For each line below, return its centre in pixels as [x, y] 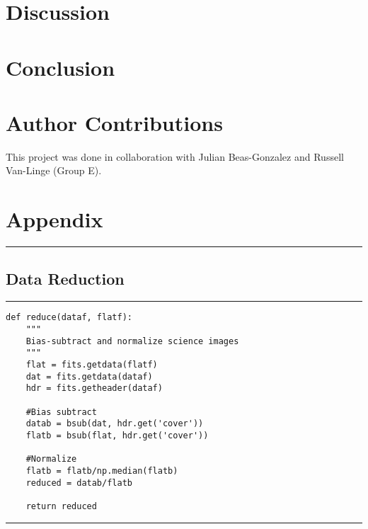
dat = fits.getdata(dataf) [89, 376]
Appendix [54, 219]
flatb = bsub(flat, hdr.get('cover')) [117, 435]
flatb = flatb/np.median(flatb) [102, 471]
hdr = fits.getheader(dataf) [94, 388]
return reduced [61, 506]
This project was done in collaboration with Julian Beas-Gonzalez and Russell [175, 156]
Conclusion [61, 67]
